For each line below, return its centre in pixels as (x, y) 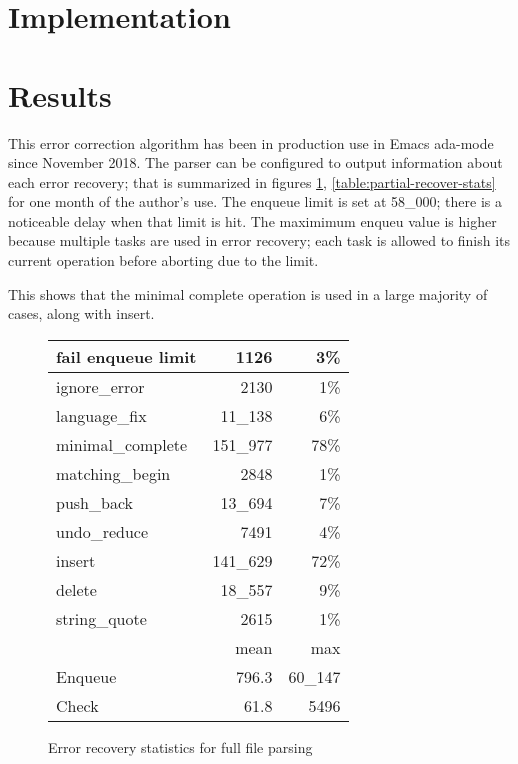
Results (60, 94)
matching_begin (113, 473)
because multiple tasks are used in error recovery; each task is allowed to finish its (259, 240)
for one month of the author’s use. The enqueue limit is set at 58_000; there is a (255, 201)
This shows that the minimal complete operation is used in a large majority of (248, 293)
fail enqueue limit (126, 356)
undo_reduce (102, 531)
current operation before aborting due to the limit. (163, 260)
